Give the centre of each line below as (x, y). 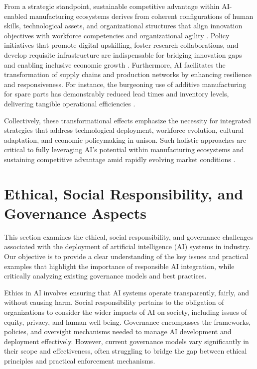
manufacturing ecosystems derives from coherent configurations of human (141, 16)
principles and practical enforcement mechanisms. (80, 360)
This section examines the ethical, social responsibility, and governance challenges (128, 236)
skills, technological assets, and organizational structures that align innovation (123, 26)
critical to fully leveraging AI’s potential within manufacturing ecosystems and (124, 149)
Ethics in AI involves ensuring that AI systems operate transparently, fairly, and (127, 292)
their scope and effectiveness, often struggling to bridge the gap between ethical (126, 351)
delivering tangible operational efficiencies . (70, 103)
